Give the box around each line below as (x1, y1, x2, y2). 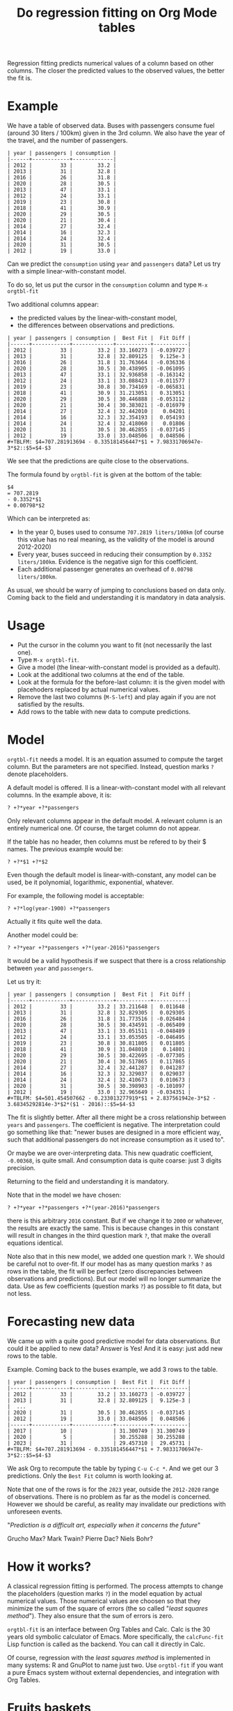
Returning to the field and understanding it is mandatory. (7, 1177, 169, 1186)
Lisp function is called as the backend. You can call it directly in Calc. (7, 1640, 205, 1648)
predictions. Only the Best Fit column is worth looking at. (7, 1471, 172, 1480)
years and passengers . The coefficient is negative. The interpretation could (7, 1121, 220, 1128)
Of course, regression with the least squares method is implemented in (7, 1653, 211, 1661)
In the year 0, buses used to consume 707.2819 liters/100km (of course (17, 528, 224, 537)
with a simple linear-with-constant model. (7, 267, 127, 276)
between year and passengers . (7, 964, 94, 972)
